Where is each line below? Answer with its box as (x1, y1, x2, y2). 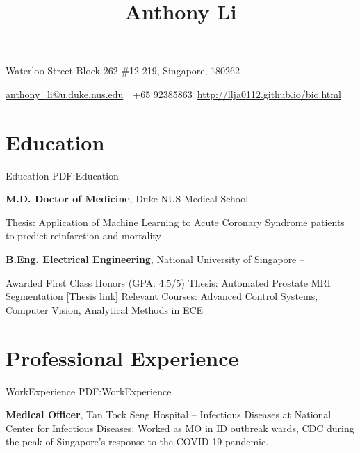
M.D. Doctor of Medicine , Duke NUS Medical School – (6, 191, 256, 206)
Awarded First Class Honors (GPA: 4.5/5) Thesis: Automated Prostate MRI (6, 275, 331, 289)
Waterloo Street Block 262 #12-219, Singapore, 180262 (6, 63, 240, 78)
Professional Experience (6, 343, 239, 372)
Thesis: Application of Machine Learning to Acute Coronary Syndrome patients (6, 214, 345, 229)
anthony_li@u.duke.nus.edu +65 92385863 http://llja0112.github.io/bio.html (6, 86, 341, 101)
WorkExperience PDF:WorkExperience (6, 383, 172, 398)
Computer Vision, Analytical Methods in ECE (6, 302, 204, 317)
